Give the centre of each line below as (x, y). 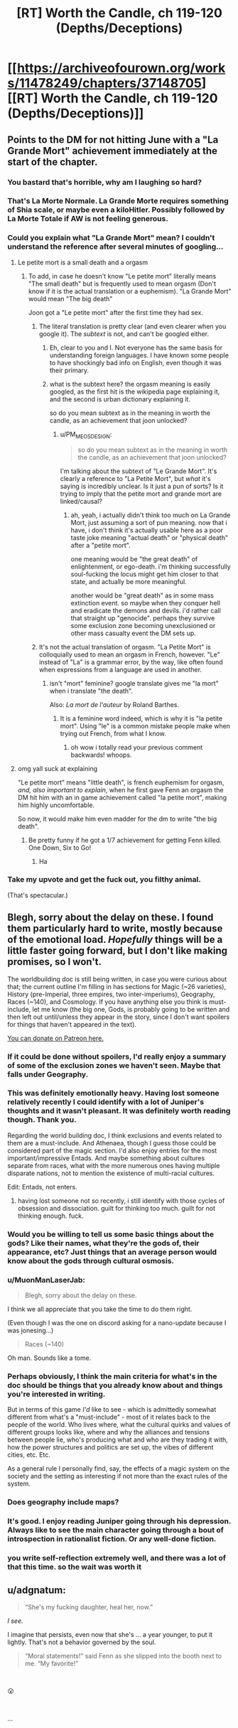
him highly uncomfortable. (56, 805)
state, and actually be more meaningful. (129, 581)
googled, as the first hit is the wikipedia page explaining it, (135, 391)
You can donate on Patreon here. (56, 1038)
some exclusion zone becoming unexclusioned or (143, 625)
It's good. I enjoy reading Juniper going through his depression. (119, 1521)
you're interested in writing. (56, 1394)
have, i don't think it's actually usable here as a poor (147, 530)
